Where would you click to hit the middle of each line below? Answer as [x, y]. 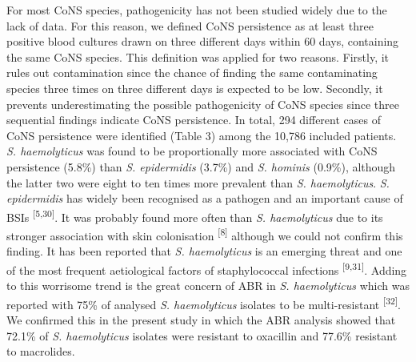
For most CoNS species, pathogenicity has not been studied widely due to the [197, 10]
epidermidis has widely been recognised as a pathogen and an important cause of [205, 198]
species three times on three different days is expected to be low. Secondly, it [195, 88]
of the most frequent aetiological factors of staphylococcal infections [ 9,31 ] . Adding [207, 268]
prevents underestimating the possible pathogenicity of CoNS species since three [203, 104]
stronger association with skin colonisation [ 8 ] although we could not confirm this [205, 234]
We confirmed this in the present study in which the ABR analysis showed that [201, 319]
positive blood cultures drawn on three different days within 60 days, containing [203, 41]
